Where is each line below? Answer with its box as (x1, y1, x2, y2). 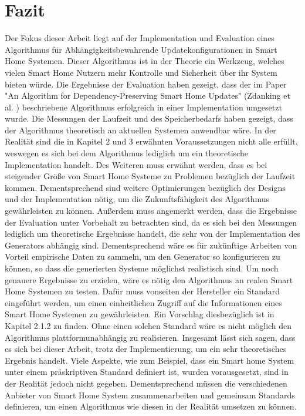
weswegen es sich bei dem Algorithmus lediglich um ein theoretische (5, 147, 248, 159)
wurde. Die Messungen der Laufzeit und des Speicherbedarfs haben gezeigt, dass (5, 112, 293, 125)
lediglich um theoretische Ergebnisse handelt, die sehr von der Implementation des (5, 227, 300, 240)
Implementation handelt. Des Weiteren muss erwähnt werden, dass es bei (5, 158, 267, 170)
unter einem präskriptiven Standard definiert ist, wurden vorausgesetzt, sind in (5, 365, 289, 378)
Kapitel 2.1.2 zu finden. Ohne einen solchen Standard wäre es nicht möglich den (5, 319, 292, 331)
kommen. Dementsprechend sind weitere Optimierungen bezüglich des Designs (5, 181, 286, 193)
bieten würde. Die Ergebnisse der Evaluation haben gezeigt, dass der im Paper (5, 78, 287, 90)
